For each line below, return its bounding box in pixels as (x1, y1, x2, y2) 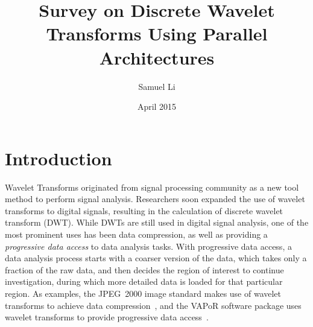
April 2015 (137, 100, 177, 113)
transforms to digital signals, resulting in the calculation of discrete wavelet (5, 204, 283, 217)
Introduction (5, 145, 112, 170)
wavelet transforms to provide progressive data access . (5, 311, 209, 323)
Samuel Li (138, 80, 175, 92)
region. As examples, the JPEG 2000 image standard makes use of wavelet (5, 287, 282, 299)
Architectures (99, 45, 215, 69)
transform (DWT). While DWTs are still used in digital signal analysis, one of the (5, 216, 309, 229)
